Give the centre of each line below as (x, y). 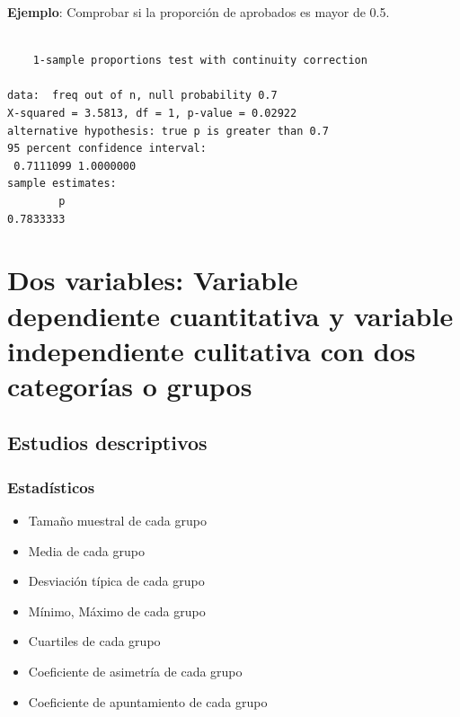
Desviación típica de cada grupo (116, 581)
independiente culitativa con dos (212, 350)
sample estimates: (62, 184)
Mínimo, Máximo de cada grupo (117, 611)
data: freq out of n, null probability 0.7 (142, 96)
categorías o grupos (130, 385)
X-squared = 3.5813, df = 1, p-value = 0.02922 (152, 113)
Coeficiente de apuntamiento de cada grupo (148, 701)
